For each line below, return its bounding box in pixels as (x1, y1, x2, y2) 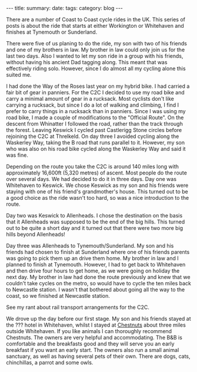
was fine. (6, 152, 28, 159)
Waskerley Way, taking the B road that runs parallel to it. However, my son (6, 139, 185, 146)
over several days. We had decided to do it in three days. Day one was (6, 176, 177, 182)
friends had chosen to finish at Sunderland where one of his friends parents (6, 249, 190, 255)
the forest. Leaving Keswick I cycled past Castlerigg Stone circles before (6, 127, 182, 133)
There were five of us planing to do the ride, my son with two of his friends (6, 40, 187, 47)
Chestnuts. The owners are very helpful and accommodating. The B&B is (6, 334, 182, 341)
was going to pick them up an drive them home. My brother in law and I (6, 255, 179, 262)
